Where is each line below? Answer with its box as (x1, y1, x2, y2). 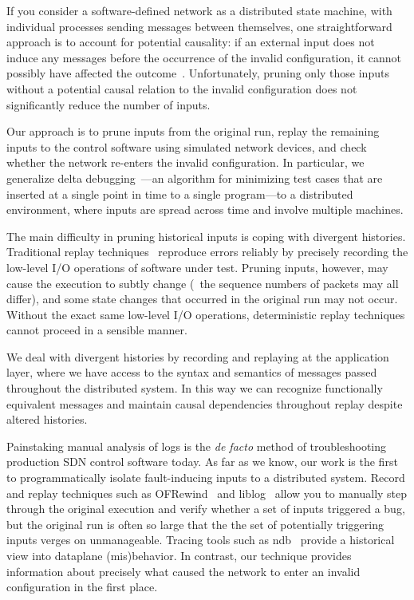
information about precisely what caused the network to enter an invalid (6, 562, 361, 579)
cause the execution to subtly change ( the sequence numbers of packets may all (6, 274, 399, 291)
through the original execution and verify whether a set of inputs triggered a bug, (6, 500, 405, 517)
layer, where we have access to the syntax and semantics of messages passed (6, 364, 377, 381)
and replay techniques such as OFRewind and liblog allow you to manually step (6, 484, 408, 501)
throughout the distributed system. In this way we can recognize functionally (6, 380, 383, 397)
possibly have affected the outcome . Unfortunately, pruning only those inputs (6, 65, 389, 81)
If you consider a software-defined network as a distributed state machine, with (6, 2, 392, 18)
